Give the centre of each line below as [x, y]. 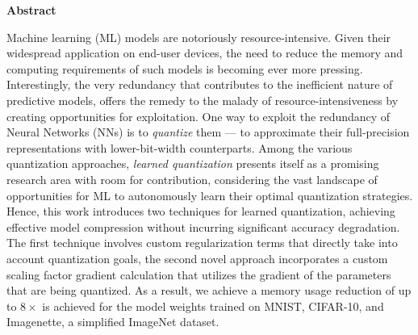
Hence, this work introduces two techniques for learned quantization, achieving [201, 211]
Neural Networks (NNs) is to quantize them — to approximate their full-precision [208, 132]
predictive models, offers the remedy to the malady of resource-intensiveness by [203, 100]
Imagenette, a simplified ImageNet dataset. [113, 322]
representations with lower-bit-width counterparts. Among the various [180, 147]
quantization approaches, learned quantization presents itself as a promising [193, 163]
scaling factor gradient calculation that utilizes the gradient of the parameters [199, 274]
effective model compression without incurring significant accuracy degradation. [203, 226]
